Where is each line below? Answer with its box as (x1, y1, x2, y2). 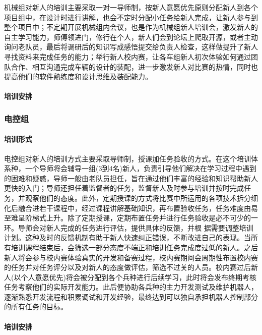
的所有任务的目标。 (4, 301, 68, 312)
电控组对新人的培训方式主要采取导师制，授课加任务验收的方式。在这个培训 (4, 153, 251, 163)
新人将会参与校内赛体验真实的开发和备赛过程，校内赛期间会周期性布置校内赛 (4, 252, 258, 262)
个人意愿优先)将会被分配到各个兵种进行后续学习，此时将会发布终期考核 (21, 271, 256, 282)
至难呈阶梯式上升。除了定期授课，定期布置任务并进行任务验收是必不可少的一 (4, 212, 258, 223)
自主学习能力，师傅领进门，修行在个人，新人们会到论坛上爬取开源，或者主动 (4, 31, 258, 42)
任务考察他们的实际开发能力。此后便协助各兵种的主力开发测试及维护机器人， (4, 282, 258, 292)
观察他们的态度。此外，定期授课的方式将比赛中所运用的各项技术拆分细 (25, 192, 258, 203)
